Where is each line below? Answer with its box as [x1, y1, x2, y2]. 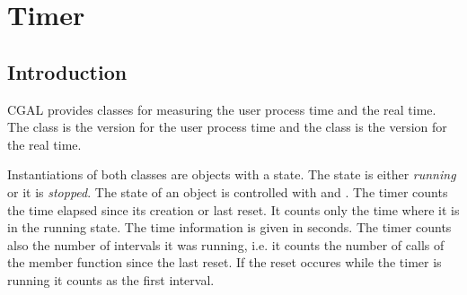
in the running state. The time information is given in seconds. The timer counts [7, 218, 452, 237]
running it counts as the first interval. [7, 270, 215, 289]
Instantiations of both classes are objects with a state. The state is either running [7, 165, 456, 184]
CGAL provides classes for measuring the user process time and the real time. [7, 100, 436, 118]
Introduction [7, 57, 128, 85]
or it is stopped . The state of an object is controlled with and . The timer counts [7, 182, 448, 201]
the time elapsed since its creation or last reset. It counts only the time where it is [7, 200, 460, 219]
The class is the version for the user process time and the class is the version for [7, 117, 447, 136]
